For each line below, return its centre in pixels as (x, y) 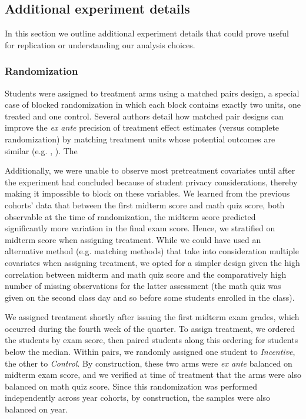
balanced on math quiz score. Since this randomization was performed (131, 386)
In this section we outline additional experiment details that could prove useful (147, 33)
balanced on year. (36, 409)
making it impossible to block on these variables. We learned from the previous (147, 193)
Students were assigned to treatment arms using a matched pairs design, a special (152, 93)
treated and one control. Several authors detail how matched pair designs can (144, 116)
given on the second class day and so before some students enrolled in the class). (150, 297)
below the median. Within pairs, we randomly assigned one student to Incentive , (150, 352)
